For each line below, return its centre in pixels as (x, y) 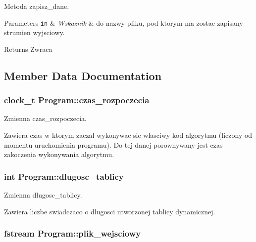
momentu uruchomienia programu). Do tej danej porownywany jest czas (113, 144)
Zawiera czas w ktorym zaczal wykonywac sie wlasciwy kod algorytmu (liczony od (128, 135)
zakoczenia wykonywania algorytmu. (59, 154)
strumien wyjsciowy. (34, 32)
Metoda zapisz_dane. (37, 6)
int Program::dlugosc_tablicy (64, 176)
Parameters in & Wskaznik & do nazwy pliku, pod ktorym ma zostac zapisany (124, 22)
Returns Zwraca (28, 49)
